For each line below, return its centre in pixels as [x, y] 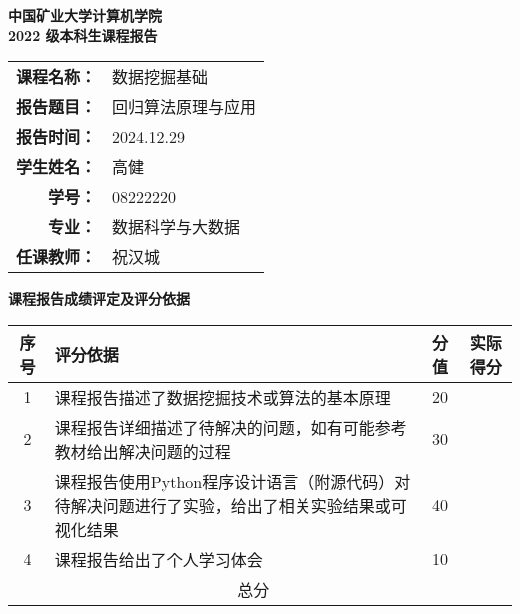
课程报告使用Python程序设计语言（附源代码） [224, 481]
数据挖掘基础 [160, 77]
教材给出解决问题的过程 [142, 451]
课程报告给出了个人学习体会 [158, 559]
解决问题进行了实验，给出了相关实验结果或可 [238, 505]
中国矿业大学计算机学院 [85, 15]
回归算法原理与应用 [184, 107]
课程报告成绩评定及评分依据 [99, 298]
